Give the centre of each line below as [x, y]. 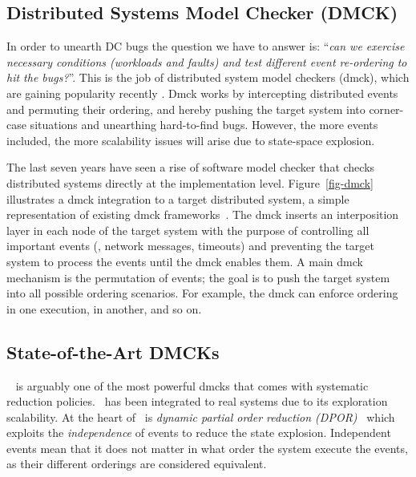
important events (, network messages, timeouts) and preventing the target [191, 246]
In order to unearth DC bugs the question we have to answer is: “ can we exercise [206, 46]
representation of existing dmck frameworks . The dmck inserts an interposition [203, 214]
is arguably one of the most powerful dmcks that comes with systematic [192, 385]
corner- [386, 109]
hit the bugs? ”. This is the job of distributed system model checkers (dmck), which [208, 77]
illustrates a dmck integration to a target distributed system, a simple [178, 198]
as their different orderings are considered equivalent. [137, 464]
